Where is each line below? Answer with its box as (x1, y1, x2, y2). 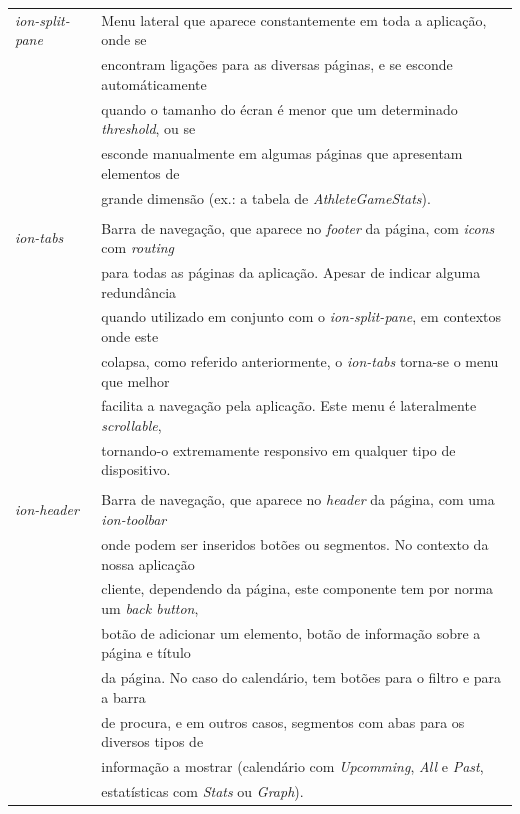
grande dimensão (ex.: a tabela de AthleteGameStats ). (101, 187, 431, 208)
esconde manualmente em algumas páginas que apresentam (101, 143, 463, 164)
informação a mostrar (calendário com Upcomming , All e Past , (101, 756, 484, 777)
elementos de (101, 162, 180, 183)
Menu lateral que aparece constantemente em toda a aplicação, (101, 9, 487, 30)
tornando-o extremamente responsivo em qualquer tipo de (101, 439, 456, 460)
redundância (101, 281, 177, 302)
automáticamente (101, 73, 207, 94)
